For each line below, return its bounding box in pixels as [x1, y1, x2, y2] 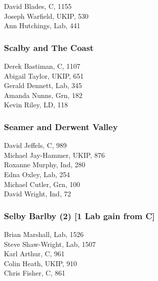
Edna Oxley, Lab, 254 [4, 169, 70, 179]
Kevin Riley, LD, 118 [4, 99, 68, 110]
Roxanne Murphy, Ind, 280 [4, 159, 85, 170]
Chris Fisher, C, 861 [4, 268, 65, 278]
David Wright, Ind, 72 [4, 188, 71, 199]
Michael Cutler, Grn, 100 [4, 179, 80, 189]
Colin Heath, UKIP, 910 [4, 258, 77, 268]
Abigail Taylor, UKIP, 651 [4, 70, 84, 81]
